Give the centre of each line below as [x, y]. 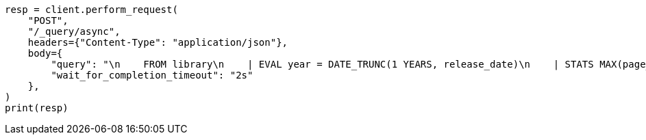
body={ [45, 53]
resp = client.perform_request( [91, 10]
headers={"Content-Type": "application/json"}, [158, 42]
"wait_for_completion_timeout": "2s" [152, 75]
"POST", [48, 20]
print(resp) [37, 108]
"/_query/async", [74, 31]
